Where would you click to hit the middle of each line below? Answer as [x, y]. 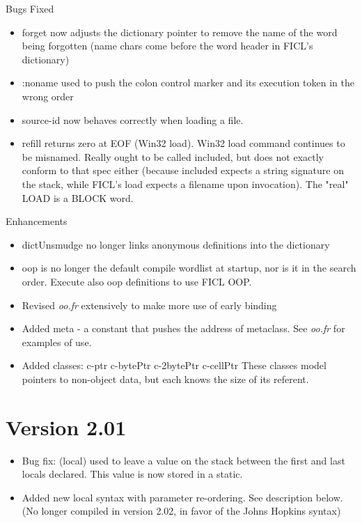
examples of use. [57, 342]
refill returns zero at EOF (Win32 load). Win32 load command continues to [183, 143]
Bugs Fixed [30, 8]
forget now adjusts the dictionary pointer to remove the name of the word [180, 32]
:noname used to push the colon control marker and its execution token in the [188, 83]
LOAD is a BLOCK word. [78, 197]
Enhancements [37, 221]
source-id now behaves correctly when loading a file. [133, 119]
